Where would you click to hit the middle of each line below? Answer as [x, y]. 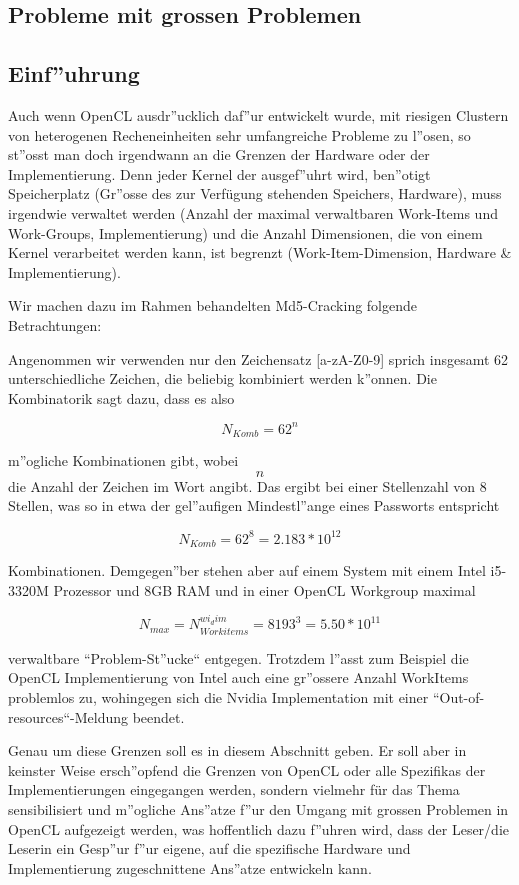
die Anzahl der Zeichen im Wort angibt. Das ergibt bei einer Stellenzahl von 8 [247, 485]
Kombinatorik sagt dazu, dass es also [121, 397]
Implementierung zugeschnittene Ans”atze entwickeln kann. [190, 867]
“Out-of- [458, 697]
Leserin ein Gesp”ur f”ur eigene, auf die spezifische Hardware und [209, 848]
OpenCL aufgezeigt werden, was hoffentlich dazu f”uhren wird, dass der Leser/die [258, 828]
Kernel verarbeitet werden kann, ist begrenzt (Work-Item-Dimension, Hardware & [260, 252]
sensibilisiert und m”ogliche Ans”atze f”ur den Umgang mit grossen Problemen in [258, 808]
